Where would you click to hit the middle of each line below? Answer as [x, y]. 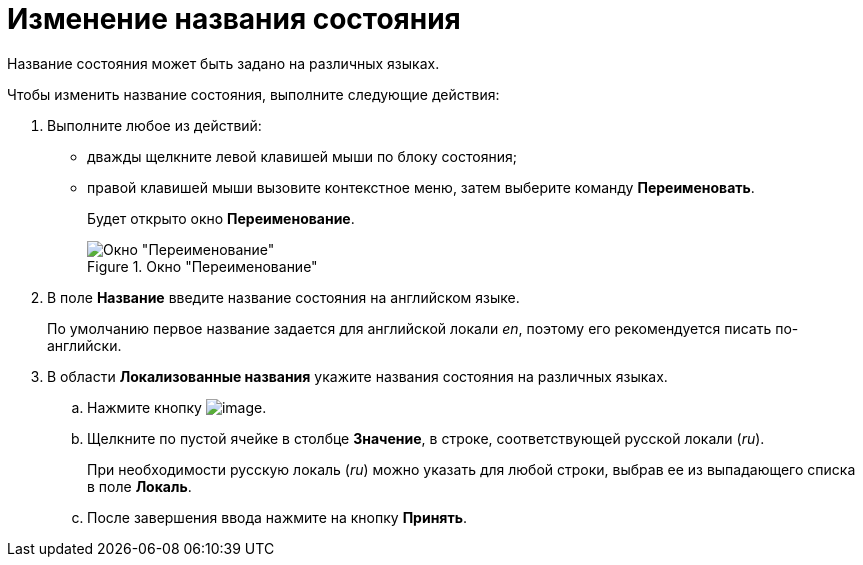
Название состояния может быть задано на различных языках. [223, 63]
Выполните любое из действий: [154, 125]
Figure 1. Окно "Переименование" [202, 266]
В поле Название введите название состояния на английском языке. [283, 297]
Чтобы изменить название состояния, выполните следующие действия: [253, 94]
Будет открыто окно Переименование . [221, 218]
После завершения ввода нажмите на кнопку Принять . [277, 517]
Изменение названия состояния [234, 19]
